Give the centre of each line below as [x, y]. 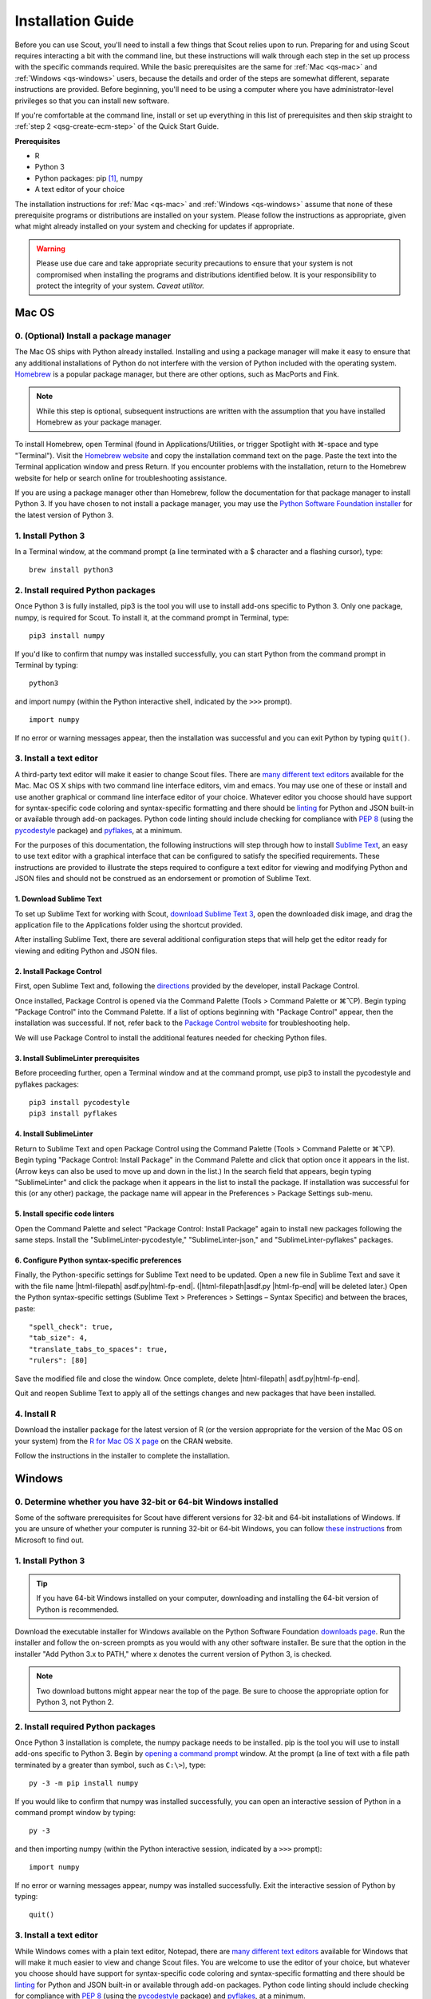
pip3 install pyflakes [73, 1114]
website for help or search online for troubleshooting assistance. [121, 478]
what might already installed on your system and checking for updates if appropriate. [154, 226]
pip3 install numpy [67, 636]
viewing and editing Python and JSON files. [86, 951]
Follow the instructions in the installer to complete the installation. [123, 1455]
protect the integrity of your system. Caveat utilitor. [121, 285]
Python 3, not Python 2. [75, 1702]
